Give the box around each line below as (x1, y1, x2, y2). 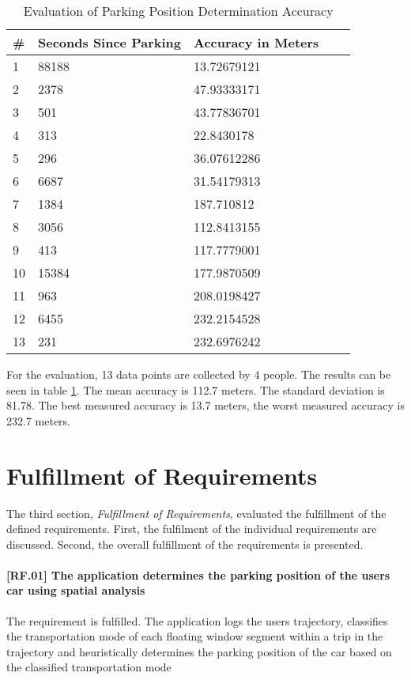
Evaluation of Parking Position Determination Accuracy (23, 2, 334, 20)
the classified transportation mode (6, 659, 172, 675)
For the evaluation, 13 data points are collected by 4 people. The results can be (6, 366, 391, 382)
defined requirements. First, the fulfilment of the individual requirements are (6, 520, 377, 537)
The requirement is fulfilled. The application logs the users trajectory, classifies (6, 612, 388, 629)
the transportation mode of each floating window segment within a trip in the (6, 628, 383, 644)
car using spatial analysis (6, 582, 145, 599)
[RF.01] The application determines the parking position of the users (6, 566, 390, 583)
